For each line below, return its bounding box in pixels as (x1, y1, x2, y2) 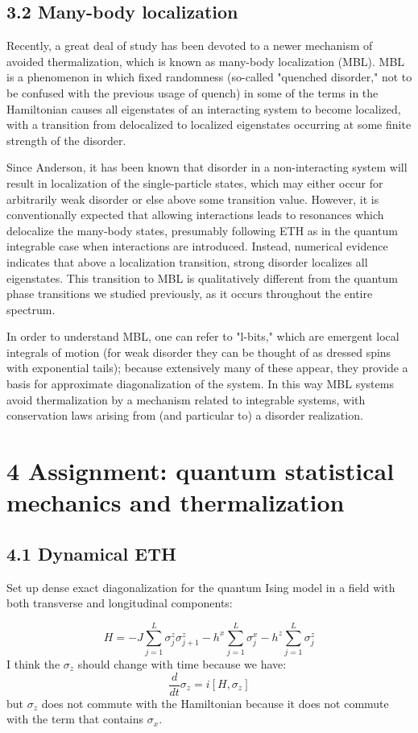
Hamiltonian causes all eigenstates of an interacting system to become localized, (6, 100, 401, 117)
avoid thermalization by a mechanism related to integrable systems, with (6, 391, 366, 408)
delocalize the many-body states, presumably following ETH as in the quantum (6, 222, 398, 238)
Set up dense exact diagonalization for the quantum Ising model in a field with (6, 578, 395, 595)
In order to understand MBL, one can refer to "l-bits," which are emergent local (6, 328, 399, 345)
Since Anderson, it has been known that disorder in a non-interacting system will (6, 159, 408, 176)
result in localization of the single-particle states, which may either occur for (6, 174, 383, 191)
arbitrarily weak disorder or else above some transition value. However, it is (6, 190, 379, 207)
